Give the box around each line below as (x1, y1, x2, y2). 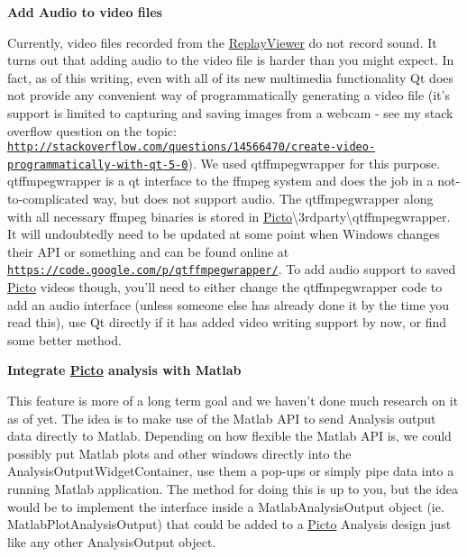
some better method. (7, 330, 122, 349)
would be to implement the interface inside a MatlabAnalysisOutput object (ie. (7, 497, 444, 516)
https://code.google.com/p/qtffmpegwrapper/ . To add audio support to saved (7, 260, 456, 278)
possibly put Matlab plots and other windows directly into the (7, 443, 352, 462)
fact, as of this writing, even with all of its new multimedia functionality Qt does (7, 68, 454, 87)
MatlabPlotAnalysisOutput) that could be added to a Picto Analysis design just (7, 515, 452, 534)
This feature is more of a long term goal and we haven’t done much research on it (7, 391, 459, 410)
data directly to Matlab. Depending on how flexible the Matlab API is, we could (7, 426, 452, 445)
